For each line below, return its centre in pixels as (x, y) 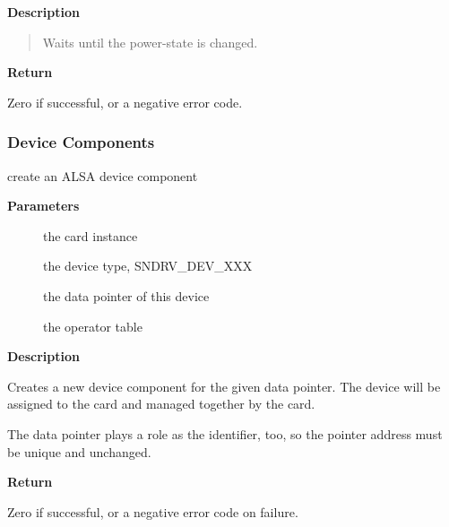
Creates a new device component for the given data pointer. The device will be (224, 386)
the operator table (93, 326)
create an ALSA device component (103, 175)
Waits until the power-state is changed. (150, 42)
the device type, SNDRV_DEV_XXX (148, 266)
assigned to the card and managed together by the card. (161, 404)
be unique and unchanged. (79, 451)
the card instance (91, 235)
